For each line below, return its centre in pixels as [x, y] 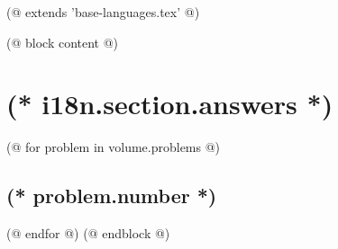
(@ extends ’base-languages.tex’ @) [103, 12]
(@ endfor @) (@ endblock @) [88, 233]
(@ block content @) [63, 42]
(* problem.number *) [112, 196]
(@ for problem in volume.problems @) [114, 147]
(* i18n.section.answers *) [170, 104]
